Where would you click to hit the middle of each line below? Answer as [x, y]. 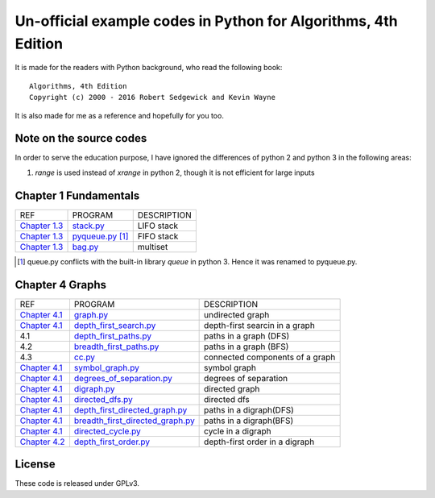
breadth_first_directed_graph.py [134, 421]
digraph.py [95, 388]
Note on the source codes [81, 138]
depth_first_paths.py [113, 336]
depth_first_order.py [112, 442]
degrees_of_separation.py [123, 378]
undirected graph [237, 314]
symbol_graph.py [107, 367]
